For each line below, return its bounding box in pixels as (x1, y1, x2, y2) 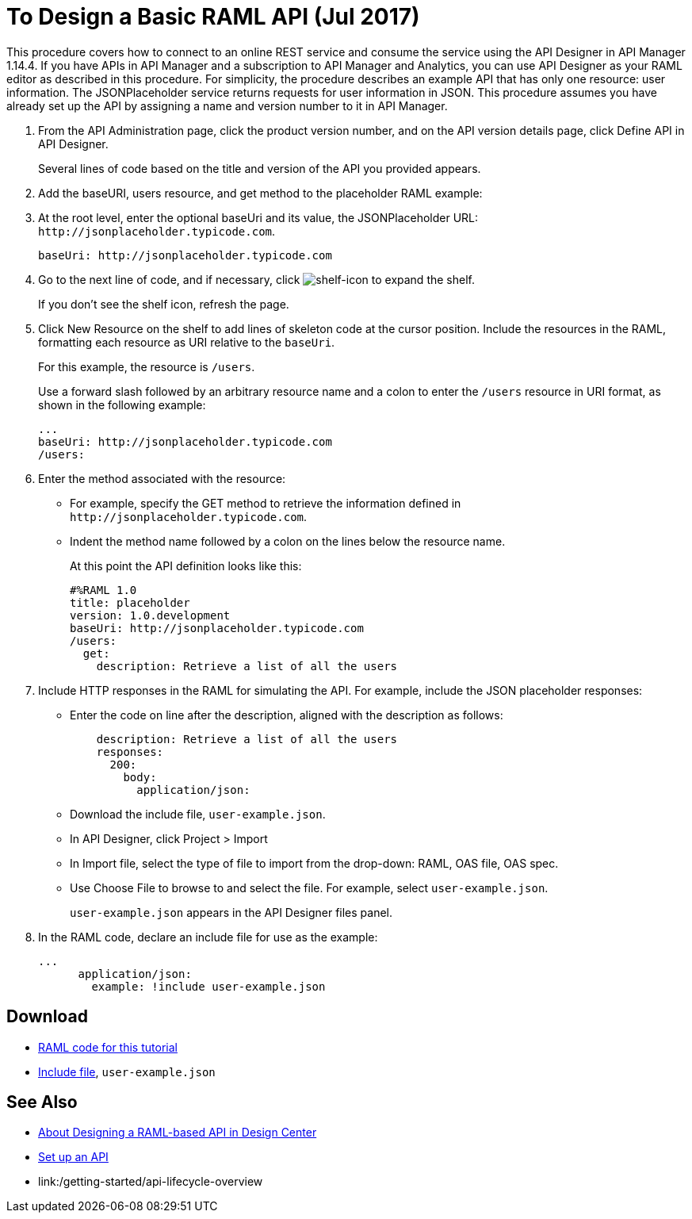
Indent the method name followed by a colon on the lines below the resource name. (70, 534, 506, 548)
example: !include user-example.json (91, 979, 326, 993)
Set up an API (38, 1150, 109, 1164)
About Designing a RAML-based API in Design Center (38, 1125, 317, 1140)
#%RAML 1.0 (70, 583, 137, 596)
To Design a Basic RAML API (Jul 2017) (6, 3, 420, 30)
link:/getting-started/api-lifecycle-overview (38, 1175, 263, 1189)
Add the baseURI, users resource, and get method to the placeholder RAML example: (38, 186, 483, 200)
